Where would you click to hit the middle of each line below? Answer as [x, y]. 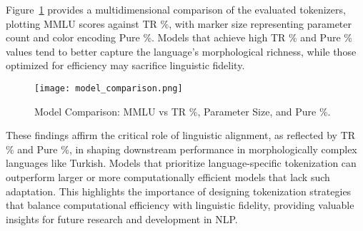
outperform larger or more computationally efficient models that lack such [168, 177]
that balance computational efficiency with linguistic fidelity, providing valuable [180, 205]
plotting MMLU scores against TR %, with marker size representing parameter [179, 23]
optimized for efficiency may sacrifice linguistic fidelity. [125, 65]
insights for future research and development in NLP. [122, 219]
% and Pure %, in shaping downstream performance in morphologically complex [181, 149]
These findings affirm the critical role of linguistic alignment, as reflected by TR [181, 135]
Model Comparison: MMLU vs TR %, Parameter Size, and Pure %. [183, 111]
